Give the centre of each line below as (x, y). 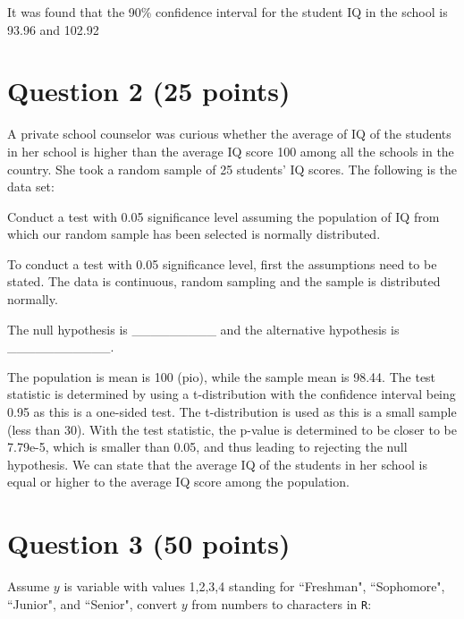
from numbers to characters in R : (282, 603)
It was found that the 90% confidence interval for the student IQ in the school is (228, 12)
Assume (29, 586)
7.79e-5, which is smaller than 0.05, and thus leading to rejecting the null (207, 447)
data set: (31, 187)
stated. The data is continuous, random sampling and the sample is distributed (224, 281)
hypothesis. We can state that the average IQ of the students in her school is (217, 464)
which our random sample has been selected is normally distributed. (194, 234)
